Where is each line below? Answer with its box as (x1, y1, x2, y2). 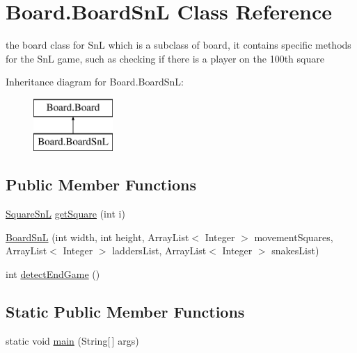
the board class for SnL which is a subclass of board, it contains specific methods (6, 38, 351, 52)
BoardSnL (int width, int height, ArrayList (6, 229, 189, 244)
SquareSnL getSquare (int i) (6, 206, 125, 221)
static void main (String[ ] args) (6, 333, 139, 347)
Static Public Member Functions (6, 301, 245, 322)
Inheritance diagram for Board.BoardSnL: (6, 74, 184, 89)
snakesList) (271, 243, 319, 258)
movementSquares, (254, 229, 333, 244)
